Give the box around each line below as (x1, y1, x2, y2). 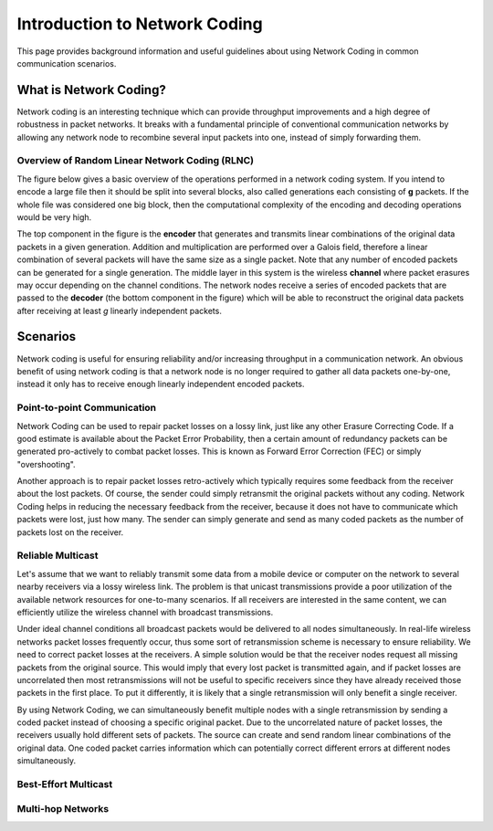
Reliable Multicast (16, 549, 99, 562)
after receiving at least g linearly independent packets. (16, 305, 223, 316)
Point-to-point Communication (16, 402, 157, 415)
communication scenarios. (16, 58, 117, 68)
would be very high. (16, 211, 92, 223)
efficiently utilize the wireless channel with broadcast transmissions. (16, 606, 274, 617)
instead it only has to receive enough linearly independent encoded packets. (16, 379, 305, 390)
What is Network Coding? (16, 82, 166, 98)
